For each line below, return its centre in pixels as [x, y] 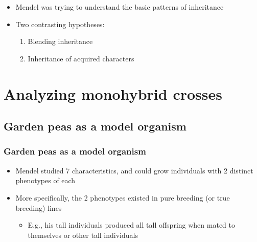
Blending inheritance [60, 41]
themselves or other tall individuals [83, 235]
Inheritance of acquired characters [81, 58]
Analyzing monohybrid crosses [113, 93]
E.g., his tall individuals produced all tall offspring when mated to [131, 225]
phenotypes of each [45, 180]
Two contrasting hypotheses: [60, 24]
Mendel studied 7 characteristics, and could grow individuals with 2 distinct [134, 170]
